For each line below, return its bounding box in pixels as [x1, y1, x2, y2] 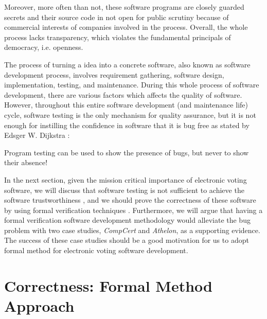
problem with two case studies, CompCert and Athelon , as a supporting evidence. [4, 224, 260, 235]
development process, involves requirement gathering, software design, [4, 69, 224, 80]
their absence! [4, 157, 48, 168]
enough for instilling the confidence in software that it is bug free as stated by [4, 119, 250, 130]
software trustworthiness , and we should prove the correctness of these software [4, 194, 256, 205]
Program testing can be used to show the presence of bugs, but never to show [4, 147, 249, 157]
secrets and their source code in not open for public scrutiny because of [4, 11, 229, 22]
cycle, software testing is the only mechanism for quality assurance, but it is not [4, 109, 256, 120]
